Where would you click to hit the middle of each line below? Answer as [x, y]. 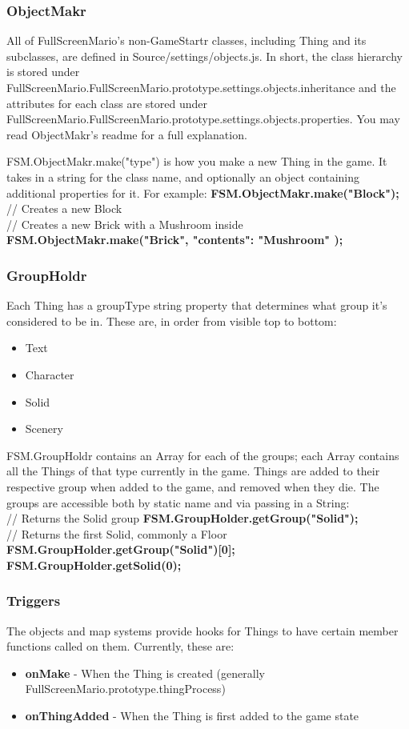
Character [50, 374]
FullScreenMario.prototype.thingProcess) [125, 689]
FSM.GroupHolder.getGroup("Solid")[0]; [121, 549]
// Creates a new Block [64, 208]
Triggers [34, 601]
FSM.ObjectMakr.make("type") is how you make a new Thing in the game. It [197, 161]
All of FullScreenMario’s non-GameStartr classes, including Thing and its [186, 40]
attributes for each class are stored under [107, 103]
